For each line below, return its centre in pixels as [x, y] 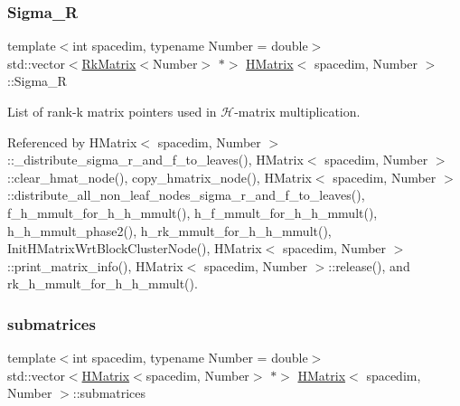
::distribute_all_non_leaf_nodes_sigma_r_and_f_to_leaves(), [186, 195]
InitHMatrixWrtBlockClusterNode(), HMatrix [135, 248]
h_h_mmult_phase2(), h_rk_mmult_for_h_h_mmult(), [169, 230]
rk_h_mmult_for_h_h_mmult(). [103, 283]
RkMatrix [109, 63]
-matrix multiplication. [297, 111]
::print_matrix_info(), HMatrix [95, 265]
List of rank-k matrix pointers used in [112, 111]
